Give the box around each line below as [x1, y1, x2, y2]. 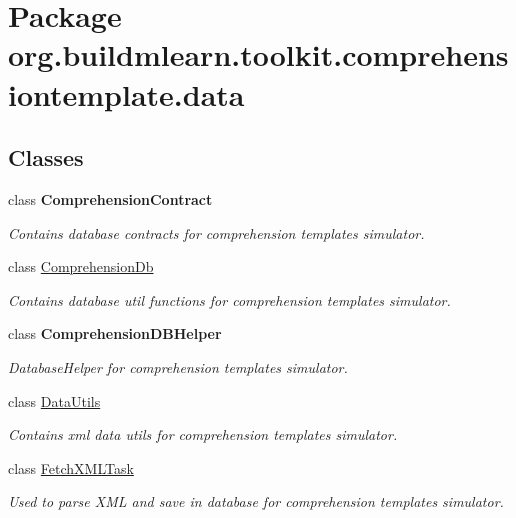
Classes [8, 142, 84, 173]
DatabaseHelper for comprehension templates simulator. [8, 356, 348, 377]
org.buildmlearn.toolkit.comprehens [8, 34, 509, 75]
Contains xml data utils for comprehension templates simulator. [8, 424, 398, 445]
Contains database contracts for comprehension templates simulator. [8, 222, 425, 243]
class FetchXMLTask [8, 457, 134, 478]
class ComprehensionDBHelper [8, 323, 222, 344]
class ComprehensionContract [8, 188, 213, 209]
